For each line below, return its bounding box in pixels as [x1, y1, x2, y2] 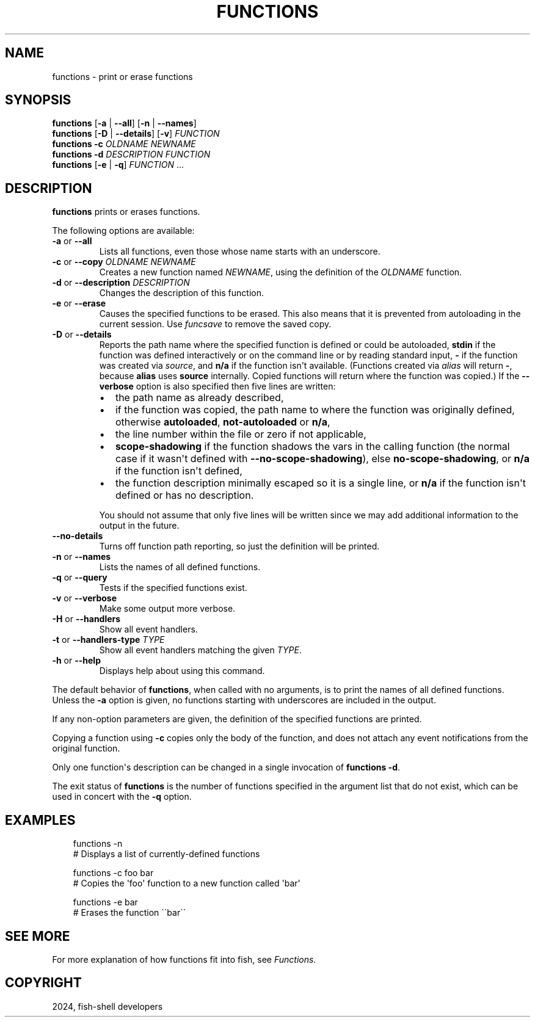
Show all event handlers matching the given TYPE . [99, 645, 302, 656]
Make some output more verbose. [99, 603, 236, 614]
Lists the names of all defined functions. [99, 562, 261, 573]
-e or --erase [52, 298, 106, 309]
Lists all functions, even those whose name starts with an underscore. [99, 246, 380, 257]
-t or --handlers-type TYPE [52, 634, 165, 645]
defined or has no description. [115, 489, 254, 502]
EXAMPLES [5, 812, 76, 828]
